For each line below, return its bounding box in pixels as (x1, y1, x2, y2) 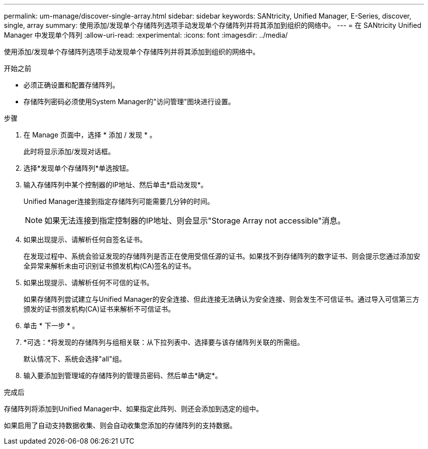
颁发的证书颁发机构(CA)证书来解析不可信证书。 (23, 305, 175, 313)
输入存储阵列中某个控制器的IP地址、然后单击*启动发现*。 (23, 180, 208, 189)
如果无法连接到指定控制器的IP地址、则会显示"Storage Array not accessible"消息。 (44, 216, 345, 225)
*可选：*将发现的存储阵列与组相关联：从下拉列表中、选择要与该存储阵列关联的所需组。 (23, 338, 304, 346)
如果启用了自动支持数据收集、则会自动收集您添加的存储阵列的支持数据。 (4, 421, 236, 429)
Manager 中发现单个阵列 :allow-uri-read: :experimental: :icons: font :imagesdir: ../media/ (4, 31, 288, 39)
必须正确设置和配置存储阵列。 (23, 81, 119, 89)
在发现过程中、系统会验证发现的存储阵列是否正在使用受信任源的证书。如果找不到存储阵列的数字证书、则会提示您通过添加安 (23, 252, 420, 260)
